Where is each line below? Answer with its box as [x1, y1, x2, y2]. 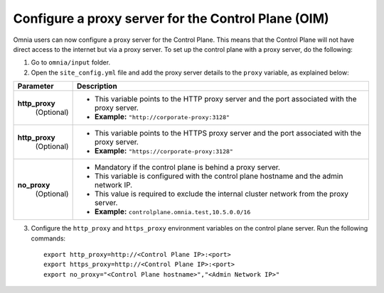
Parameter [17, 82, 54, 92]
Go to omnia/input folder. [31, 58, 110, 67]
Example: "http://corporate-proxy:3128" [94, 112, 230, 122]
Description [76, 82, 117, 92]
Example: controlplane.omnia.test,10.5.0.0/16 [94, 206, 251, 216]
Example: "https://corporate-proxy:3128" [94, 146, 234, 156]
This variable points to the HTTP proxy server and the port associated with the [94, 94, 357, 104]
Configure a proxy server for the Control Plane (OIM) [13, 11, 330, 26]
